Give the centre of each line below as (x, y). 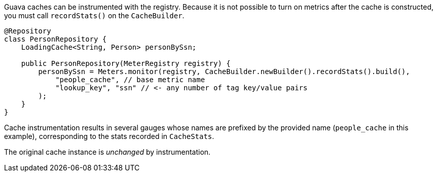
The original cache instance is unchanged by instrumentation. (107, 152)
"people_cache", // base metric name (130, 80)
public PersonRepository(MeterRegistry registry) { (126, 63)
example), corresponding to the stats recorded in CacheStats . (109, 136)
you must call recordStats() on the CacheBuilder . (94, 15)
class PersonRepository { (56, 39)
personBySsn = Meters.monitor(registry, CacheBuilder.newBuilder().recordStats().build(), (224, 72)
